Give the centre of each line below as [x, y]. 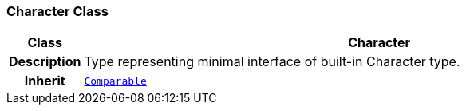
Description [45, 62]
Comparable [115, 81]
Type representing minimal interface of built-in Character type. [272, 62]
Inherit [45, 81]
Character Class [57, 11]
